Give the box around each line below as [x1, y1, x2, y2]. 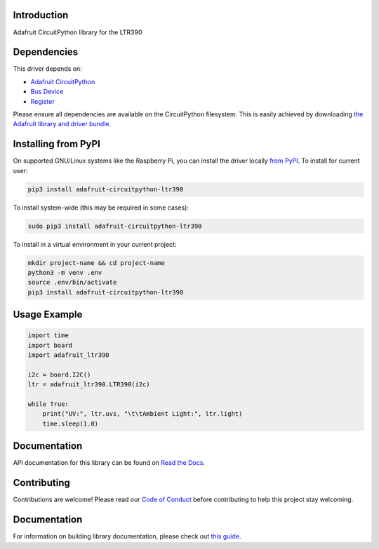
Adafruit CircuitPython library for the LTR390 [13, 28, 142, 36]
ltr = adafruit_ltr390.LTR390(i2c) [27, 381, 150, 388]
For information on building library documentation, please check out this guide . [13, 532, 241, 541]
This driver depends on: [13, 65, 82, 73]
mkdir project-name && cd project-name [27, 259, 165, 266]
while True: [27, 400, 69, 408]
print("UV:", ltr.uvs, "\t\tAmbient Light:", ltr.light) [42, 410, 243, 418]
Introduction [13, 9, 69, 21]
